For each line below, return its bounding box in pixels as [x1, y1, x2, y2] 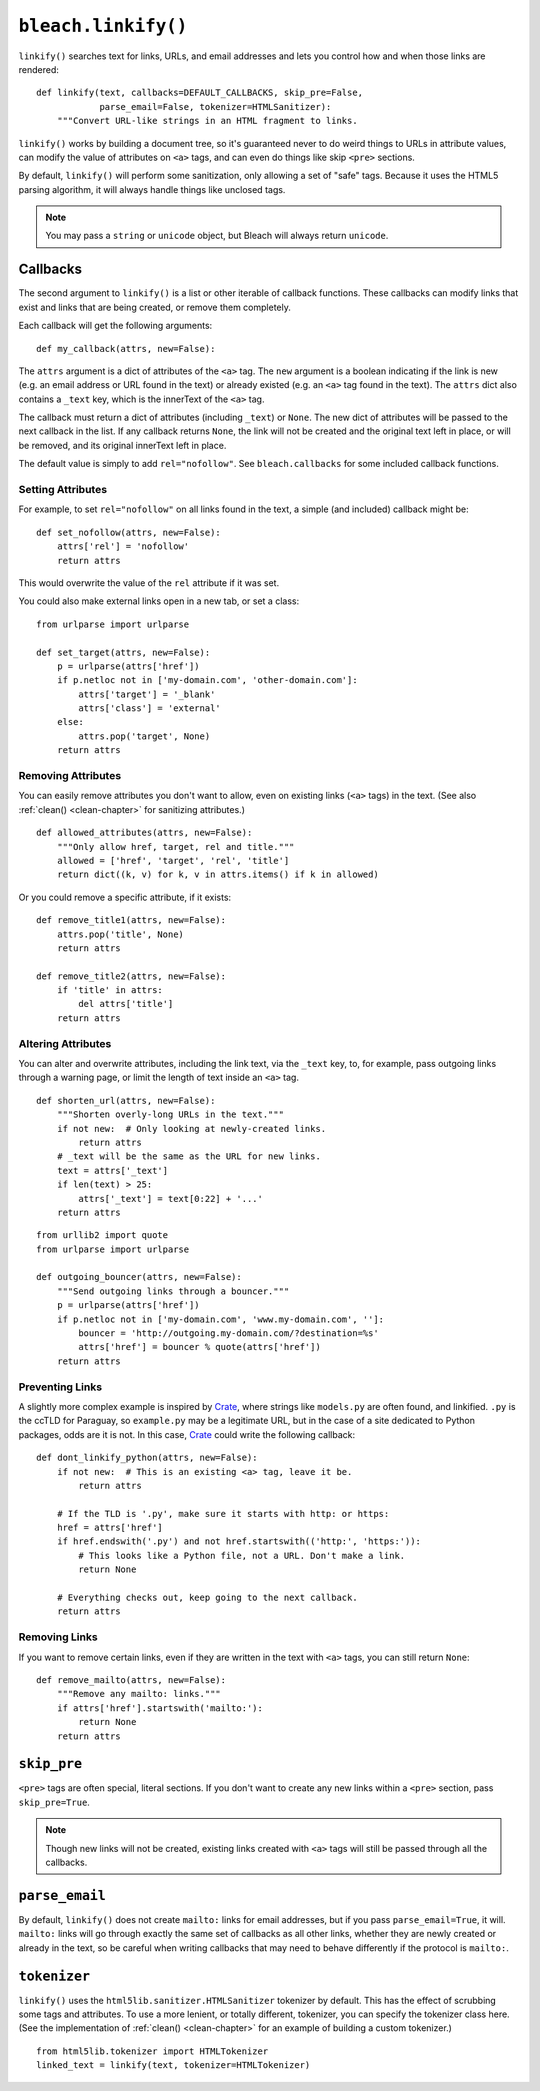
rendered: [18, 63, 60, 75]
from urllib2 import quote [36, 1230, 169, 1241]
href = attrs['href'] [56, 1522, 164, 1534]
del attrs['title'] [78, 998, 174, 1010]
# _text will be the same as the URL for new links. [56, 1151, 322, 1162]
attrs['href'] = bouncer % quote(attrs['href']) [78, 1341, 322, 1353]
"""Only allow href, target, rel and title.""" [56, 841, 295, 852]
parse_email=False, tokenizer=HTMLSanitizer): [99, 101, 332, 112]
